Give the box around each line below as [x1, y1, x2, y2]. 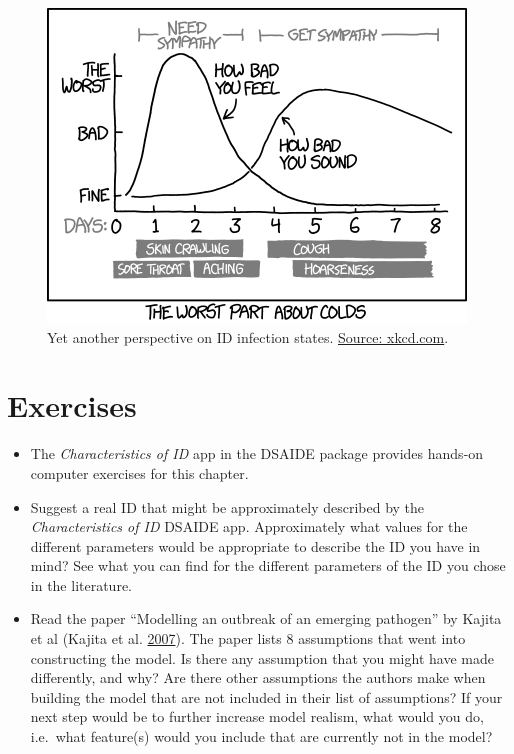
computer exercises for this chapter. [30, 462, 249, 483]
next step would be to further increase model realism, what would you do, [30, 706, 484, 727]
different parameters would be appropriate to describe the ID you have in [30, 535, 481, 556]
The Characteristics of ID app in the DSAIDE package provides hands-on [30, 443, 484, 464]
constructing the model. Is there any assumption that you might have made [30, 647, 494, 668]
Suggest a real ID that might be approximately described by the [30, 496, 425, 517]
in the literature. [30, 574, 133, 595]
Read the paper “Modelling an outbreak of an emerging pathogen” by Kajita [30, 608, 502, 629]
